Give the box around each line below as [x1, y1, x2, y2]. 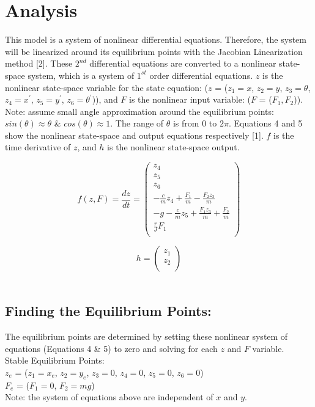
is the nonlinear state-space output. [107, 141, 240, 153]
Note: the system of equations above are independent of [5, 391, 213, 403]
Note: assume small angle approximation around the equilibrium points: [5, 105, 274, 117]
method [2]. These [5, 57, 73, 70]
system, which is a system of [28, 68, 135, 81]
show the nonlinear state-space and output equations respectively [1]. [5, 128, 264, 141]
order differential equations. [149, 68, 253, 81]
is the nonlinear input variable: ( [129, 93, 251, 106]
